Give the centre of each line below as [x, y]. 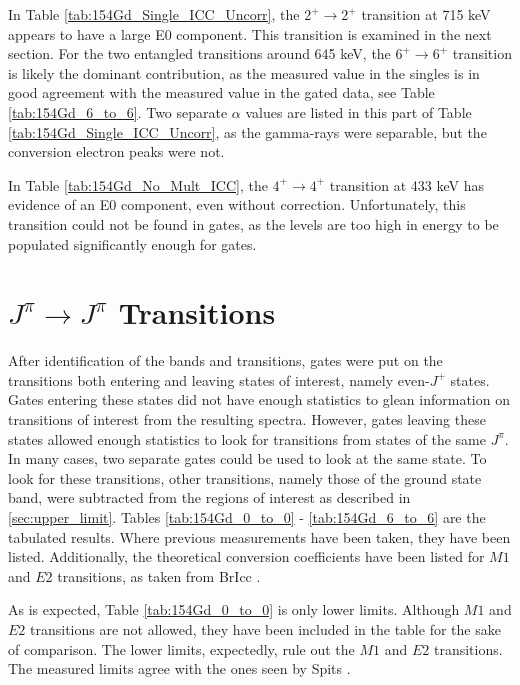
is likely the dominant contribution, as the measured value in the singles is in [244, 72]
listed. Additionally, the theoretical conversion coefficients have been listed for [246, 556]
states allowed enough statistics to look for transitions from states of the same [247, 438]
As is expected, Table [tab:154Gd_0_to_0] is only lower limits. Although [234, 609]
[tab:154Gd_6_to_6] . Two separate [118, 111]
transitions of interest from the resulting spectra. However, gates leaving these [247, 419]
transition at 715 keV [426, 14]
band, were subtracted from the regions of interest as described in [209, 497]
